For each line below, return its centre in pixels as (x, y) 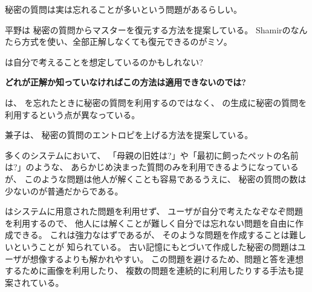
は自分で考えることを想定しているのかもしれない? (104, 61)
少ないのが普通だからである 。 (64, 191)
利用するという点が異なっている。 (73, 114)
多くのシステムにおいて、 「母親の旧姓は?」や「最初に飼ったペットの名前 (152, 155)
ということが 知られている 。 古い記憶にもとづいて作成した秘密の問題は (155, 246)
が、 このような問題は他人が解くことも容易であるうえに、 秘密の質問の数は (156, 178)
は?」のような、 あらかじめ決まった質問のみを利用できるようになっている (152, 167)
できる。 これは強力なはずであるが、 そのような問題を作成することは (151, 235)
